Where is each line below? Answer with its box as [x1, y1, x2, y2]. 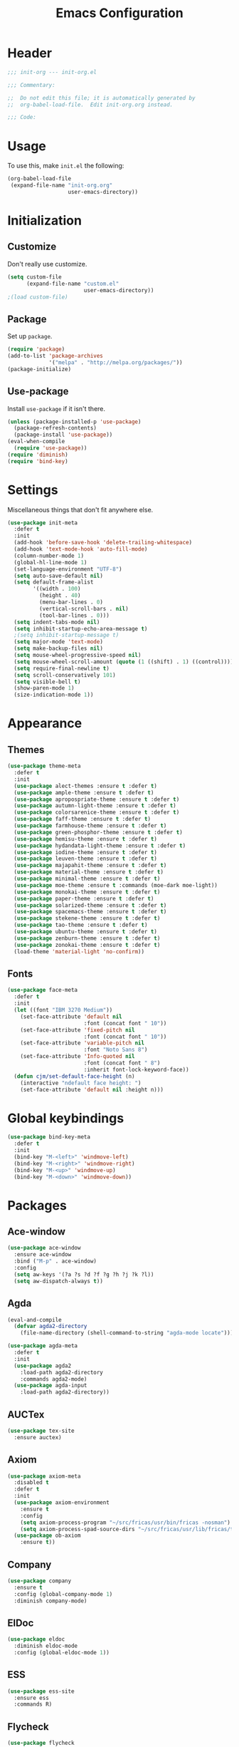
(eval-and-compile [7, 1316, 62, 1323]
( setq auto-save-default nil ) [14, 572, 103, 579]
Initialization [7, 212, 82, 229]
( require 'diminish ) [7, 451, 69, 458]
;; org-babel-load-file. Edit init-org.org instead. [7, 101, 174, 108]
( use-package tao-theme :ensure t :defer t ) [14, 921, 148, 929]
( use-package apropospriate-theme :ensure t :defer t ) [14, 796, 180, 803]
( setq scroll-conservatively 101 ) [14, 671, 116, 678]
